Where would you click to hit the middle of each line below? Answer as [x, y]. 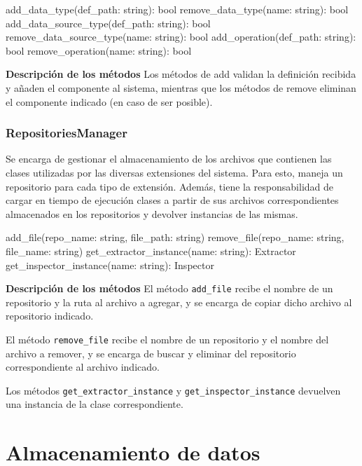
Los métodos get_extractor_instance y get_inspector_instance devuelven [173, 390]
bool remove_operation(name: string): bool [99, 50]
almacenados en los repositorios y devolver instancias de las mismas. [152, 213]
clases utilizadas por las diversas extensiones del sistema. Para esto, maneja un [174, 172]
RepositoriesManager [67, 133]
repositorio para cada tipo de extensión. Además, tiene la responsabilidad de [170, 186]
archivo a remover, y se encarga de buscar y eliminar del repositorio [151, 353]
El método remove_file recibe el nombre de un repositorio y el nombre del [167, 339]
